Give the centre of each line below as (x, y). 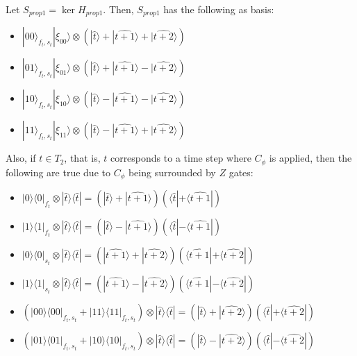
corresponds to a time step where (181, 158)
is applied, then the (310, 158)
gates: (241, 172)
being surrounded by (172, 172)
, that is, (82, 158)
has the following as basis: (219, 9)
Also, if (21, 158)
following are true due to (58, 172)
